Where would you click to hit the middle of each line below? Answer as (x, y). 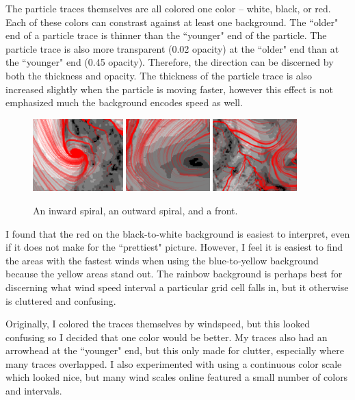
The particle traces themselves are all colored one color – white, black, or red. (168, 8)
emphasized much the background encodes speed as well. (124, 102)
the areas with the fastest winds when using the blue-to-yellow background (162, 260)
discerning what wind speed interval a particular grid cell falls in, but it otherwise (177, 287)
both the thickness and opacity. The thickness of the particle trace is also (159, 75)
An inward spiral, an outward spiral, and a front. (135, 210)
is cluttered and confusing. (61, 300)
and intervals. (34, 391)
